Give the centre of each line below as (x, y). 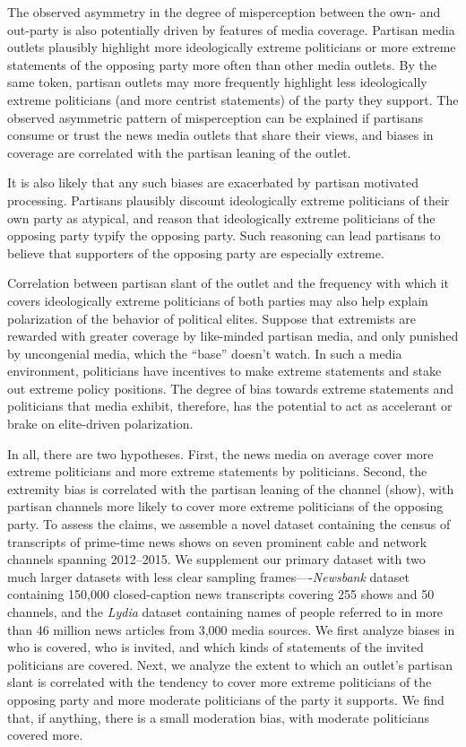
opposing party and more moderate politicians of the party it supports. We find (226, 699)
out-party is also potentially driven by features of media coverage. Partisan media (231, 29)
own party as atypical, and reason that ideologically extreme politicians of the (221, 217)
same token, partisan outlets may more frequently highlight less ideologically (217, 82)
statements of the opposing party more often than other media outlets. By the (222, 64)
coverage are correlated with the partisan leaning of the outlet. (179, 152)
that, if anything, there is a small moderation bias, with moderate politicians (219, 717)
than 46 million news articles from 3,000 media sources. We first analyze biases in (231, 629)
